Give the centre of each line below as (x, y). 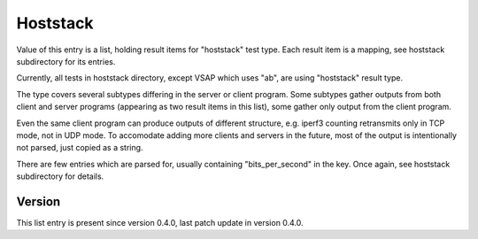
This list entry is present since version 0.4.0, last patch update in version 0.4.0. (160, 222)
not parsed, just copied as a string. (80, 148)
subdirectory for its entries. (66, 61)
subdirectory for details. (60, 176)
